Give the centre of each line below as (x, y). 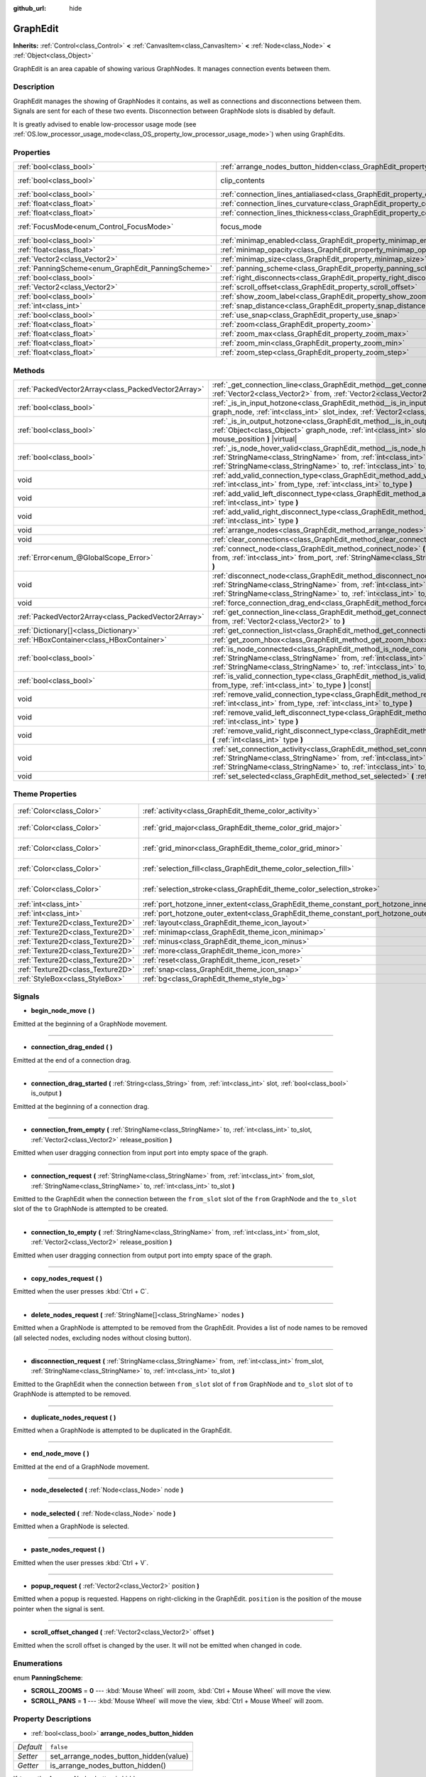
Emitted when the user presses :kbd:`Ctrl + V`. (81, 1562)
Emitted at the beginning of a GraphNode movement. (91, 1024)
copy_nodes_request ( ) (67, 1279)
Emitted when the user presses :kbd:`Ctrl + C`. (81, 1292)
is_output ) (47, 1093)
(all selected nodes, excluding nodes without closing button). (102, 1338)
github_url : (29, 8)
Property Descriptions (52, 1719)
